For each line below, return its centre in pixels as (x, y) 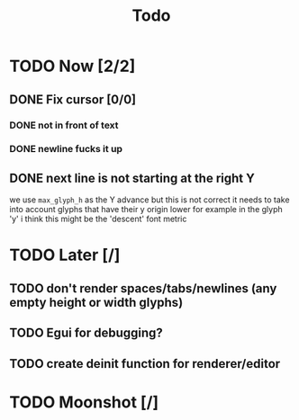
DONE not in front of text (64, 125)
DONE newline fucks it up (66, 149)
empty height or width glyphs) (96, 302)
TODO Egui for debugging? (86, 333)
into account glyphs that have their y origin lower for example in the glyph (146, 210)
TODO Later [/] (65, 255)
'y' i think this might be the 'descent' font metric (98, 219)
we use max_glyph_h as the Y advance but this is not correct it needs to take (149, 200)
